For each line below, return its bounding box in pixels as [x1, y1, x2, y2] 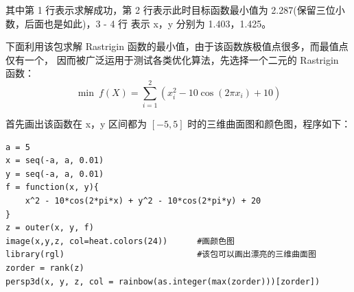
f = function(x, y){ [5, 182, 99, 193]
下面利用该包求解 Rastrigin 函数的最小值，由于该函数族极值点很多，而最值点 [5, 39, 349, 53]
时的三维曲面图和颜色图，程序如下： [187, 117, 351, 131]
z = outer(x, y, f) [5, 223, 94, 233]
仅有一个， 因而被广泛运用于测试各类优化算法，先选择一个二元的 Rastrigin [5, 52, 339, 66]
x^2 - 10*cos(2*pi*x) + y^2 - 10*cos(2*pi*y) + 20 [25, 196, 261, 206]
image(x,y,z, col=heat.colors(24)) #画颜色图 [5, 236, 235, 246]
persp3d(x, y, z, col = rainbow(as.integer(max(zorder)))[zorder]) [5, 276, 320, 287]
